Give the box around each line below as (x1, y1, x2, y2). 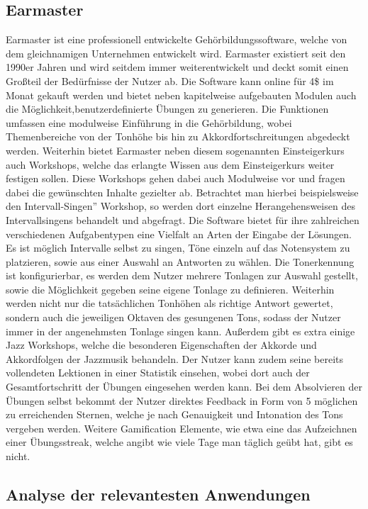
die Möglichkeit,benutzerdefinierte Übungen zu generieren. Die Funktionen (6, 101, 329, 116)
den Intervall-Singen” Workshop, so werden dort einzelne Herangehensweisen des (6, 198, 355, 213)
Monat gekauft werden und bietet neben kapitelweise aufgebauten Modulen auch (6, 87, 357, 102)
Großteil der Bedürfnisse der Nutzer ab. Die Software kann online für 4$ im (6, 73, 334, 88)
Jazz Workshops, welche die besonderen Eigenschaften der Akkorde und (6, 337, 317, 352)
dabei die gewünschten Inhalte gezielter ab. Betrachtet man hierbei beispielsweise (6, 184, 359, 199)
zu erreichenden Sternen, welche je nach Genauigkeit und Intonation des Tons (6, 407, 343, 422)
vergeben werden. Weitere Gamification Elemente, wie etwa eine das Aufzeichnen (6, 420, 357, 435)
